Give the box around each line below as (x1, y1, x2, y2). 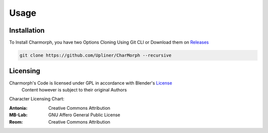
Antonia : (9, 105, 28, 111)
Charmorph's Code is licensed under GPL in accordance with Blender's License (9, 80, 172, 86)
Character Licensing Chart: (9, 96, 65, 102)
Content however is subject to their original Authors (21, 87, 127, 92)
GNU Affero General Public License (48, 112, 121, 118)
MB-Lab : (9, 112, 28, 118)
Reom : (9, 119, 23, 125)
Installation (9, 26, 45, 35)
